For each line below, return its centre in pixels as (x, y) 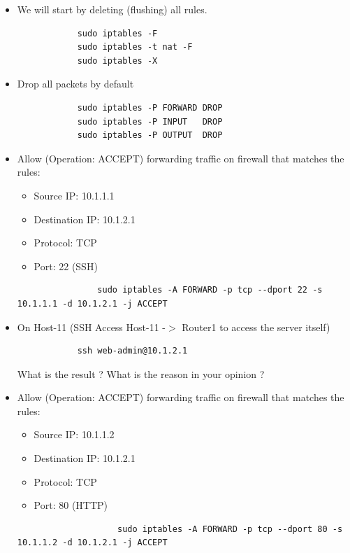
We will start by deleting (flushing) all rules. (112, 9)
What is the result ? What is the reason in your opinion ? (141, 373)
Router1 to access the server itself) (256, 327)
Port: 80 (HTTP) (71, 505)
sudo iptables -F (117, 33)
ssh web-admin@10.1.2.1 (132, 351)
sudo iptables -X (117, 61)
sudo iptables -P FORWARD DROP (150, 107)
